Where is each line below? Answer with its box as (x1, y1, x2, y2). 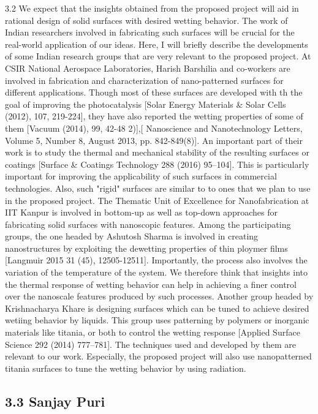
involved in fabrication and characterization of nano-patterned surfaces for (5, 73, 284, 86)
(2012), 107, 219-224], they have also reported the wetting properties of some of (5, 110, 303, 122)
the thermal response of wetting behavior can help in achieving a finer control (5, 277, 297, 290)
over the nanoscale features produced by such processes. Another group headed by (5, 290, 314, 303)
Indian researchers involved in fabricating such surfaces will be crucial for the (5, 26, 295, 39)
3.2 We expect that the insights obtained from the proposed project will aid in (5, 2, 299, 14)
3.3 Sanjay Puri (5, 391, 105, 410)
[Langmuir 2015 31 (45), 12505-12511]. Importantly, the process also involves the (5, 254, 308, 266)
